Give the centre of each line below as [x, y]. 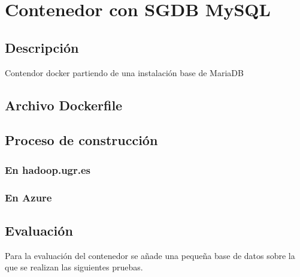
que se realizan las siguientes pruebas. [74, 267]
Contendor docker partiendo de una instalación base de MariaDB [124, 72]
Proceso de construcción [81, 140]
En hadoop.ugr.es [48, 169]
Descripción [42, 47]
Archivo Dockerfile [64, 105]
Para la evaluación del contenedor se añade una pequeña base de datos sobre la [150, 255]
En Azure [28, 197]
